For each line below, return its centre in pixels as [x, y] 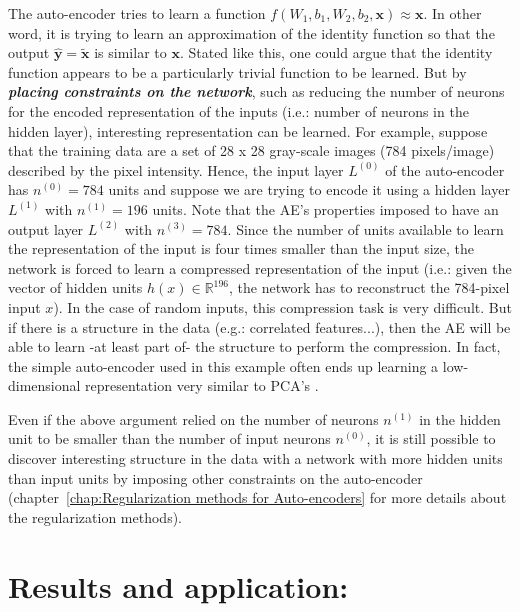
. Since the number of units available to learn [365, 228]
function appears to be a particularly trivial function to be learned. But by [237, 71]
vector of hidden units [75, 287]
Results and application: [178, 585]
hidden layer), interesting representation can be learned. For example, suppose [248, 130]
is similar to [130, 52]
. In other [452, 13]
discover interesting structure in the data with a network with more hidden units [255, 458]
